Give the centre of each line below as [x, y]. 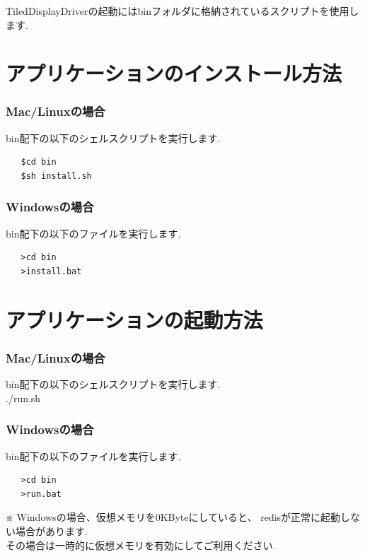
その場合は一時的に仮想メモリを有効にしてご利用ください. [141, 545]
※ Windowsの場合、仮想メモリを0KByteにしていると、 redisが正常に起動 [173, 517]
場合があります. [51, 530]
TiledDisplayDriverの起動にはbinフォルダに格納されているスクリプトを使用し [182, 11]
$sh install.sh [56, 176]
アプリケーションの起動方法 [134, 319]
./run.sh [23, 398]
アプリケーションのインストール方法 [174, 73]
